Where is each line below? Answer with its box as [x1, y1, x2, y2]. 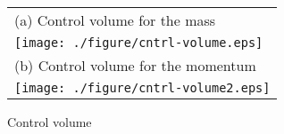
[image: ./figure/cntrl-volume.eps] [14, 35, 263, 50]
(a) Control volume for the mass [14, 10, 216, 30]
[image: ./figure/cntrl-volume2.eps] [14, 81, 271, 95]
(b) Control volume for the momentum [14, 55, 256, 75]
